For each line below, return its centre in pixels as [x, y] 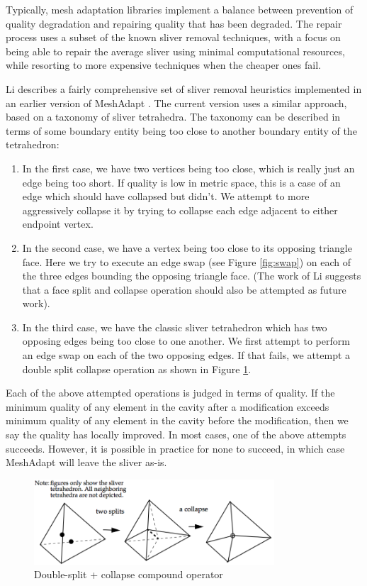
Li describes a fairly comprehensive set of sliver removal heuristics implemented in [184, 88]
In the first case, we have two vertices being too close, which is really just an [188, 168]
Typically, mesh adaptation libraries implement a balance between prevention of [180, 9]
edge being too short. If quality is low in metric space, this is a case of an [181, 182]
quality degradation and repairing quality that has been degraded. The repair [174, 23]
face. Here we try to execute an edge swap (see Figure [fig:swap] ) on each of [187, 261]
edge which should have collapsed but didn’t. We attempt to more [166, 196]
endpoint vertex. [58, 224]
